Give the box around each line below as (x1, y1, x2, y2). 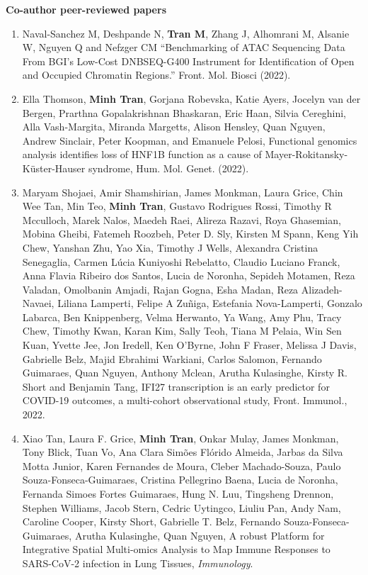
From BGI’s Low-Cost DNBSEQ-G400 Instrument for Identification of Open (22, 53, 355, 68)
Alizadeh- (301, 281, 343, 296)
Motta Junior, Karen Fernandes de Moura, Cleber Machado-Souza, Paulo (22, 458, 341, 473)
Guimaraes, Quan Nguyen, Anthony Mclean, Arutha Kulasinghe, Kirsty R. (22, 365, 347, 380)
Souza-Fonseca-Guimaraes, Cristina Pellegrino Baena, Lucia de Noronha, (22, 472, 338, 487)
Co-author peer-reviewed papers (6, 2, 166, 16)
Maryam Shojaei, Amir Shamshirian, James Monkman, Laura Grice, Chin (22, 184, 343, 199)
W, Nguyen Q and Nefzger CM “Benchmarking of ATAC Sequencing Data (22, 40, 345, 55)
